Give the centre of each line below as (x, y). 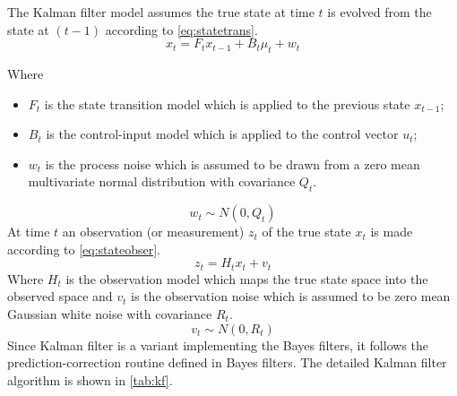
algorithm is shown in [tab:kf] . (90, 379)
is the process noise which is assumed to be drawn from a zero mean (233, 164)
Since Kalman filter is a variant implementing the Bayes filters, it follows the (218, 344)
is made (392, 232)
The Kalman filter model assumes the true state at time (161, 12)
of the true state (306, 232)
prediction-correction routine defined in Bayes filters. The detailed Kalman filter (227, 362)
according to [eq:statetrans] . (181, 29)
